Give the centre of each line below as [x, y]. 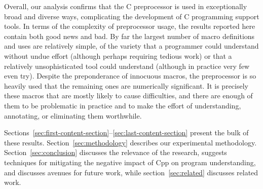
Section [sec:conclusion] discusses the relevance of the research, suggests [116, 152]
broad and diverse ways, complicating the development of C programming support [132, 16]
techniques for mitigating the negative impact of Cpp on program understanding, [130, 162]
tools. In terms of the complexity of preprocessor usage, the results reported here [130, 26]
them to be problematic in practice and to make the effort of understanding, [123, 105]
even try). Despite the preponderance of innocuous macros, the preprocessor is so [130, 76]
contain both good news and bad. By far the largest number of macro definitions [129, 36]
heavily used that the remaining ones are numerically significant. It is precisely [126, 85]
